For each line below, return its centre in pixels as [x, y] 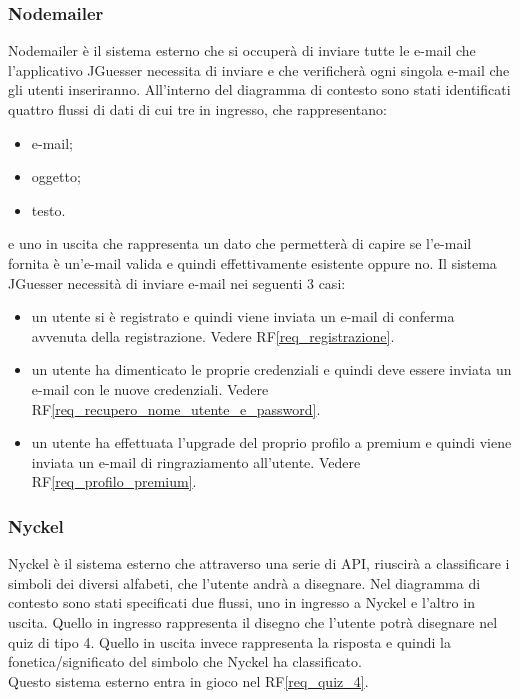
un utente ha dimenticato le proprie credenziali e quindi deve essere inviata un [271, 369]
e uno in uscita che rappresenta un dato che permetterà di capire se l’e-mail [240, 243]
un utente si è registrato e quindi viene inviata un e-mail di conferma [243, 316]
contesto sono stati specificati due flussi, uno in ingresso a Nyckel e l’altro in [241, 602]
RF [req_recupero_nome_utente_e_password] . [176, 408]
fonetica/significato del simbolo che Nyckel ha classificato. [185, 661]
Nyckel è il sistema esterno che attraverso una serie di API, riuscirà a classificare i [259, 563]
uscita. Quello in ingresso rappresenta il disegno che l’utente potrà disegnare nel [253, 621]
